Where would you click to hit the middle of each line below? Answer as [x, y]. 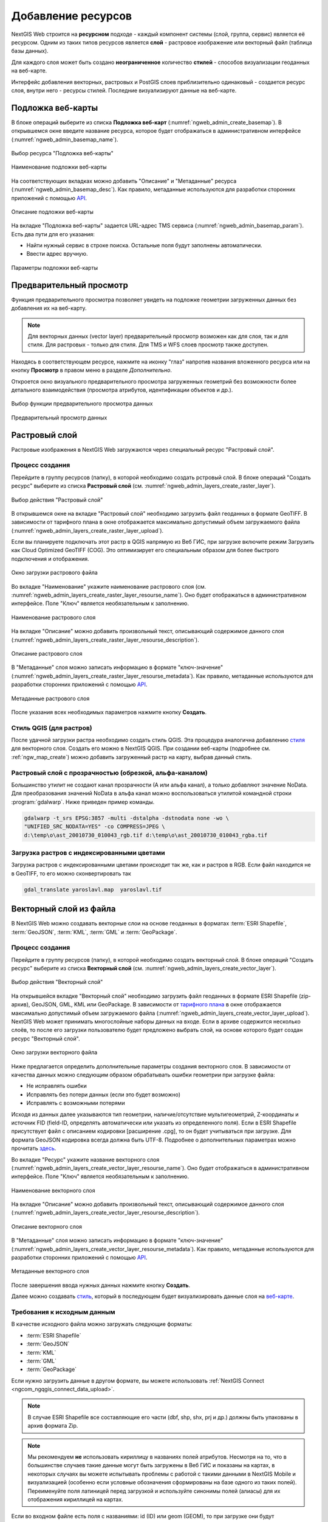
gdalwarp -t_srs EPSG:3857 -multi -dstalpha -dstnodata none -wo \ [127, 818]
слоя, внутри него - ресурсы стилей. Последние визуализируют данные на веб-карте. [124, 90]
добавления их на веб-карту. [49, 308]
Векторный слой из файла [63, 909]
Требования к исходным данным [63, 1312]
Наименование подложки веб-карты [59, 167]
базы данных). [30, 51]
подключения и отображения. [50, 559]
